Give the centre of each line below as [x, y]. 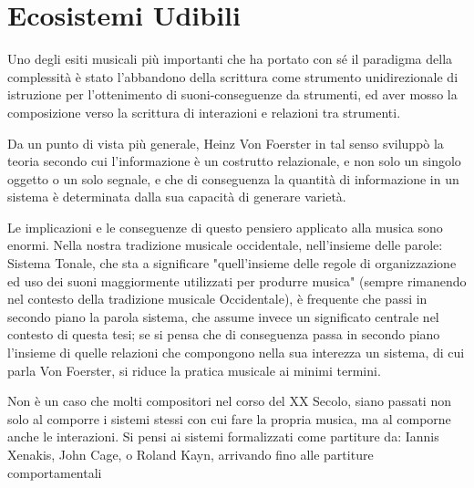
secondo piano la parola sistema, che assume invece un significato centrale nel [223, 316]
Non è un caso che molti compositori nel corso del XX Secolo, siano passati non [229, 401]
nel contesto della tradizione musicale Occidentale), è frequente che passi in [217, 299]
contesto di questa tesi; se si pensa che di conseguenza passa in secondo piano [224, 334]
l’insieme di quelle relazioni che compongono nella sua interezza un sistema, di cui [236, 353]
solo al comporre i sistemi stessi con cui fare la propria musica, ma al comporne [229, 418]
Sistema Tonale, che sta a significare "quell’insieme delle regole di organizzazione [232, 263]
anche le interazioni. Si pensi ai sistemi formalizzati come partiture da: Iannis [223, 436]
